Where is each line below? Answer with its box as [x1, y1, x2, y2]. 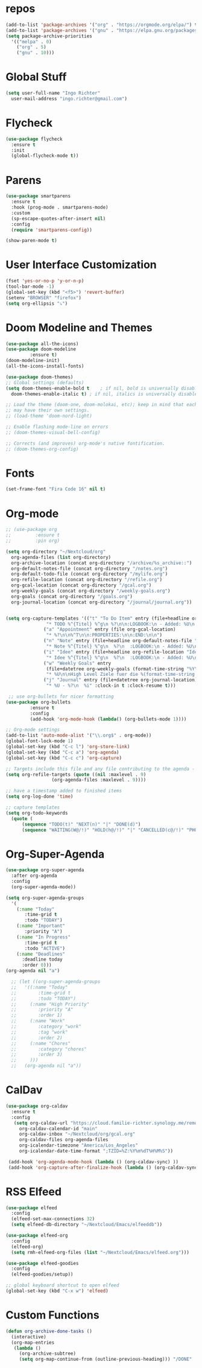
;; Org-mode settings [5, 727, 60, 733]
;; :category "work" [11, 1023, 82, 1030]
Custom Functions [5, 1308, 100, 1322]
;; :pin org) [5, 538, 60, 544]
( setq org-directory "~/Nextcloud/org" [5, 549, 106, 555]
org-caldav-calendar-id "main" [19, 1125, 98, 1131]
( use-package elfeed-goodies [5, 1260, 79, 1266]
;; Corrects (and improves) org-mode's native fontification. [5, 440, 165, 447]
